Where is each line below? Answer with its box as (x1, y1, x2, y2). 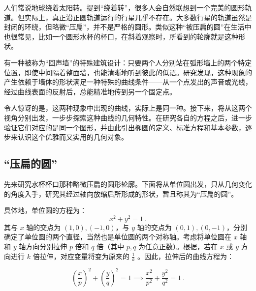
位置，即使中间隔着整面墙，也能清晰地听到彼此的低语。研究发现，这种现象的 (4, 67, 252, 77)
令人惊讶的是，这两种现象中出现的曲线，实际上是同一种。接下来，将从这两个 (4, 103, 252, 113)
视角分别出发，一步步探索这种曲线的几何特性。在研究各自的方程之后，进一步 (4, 112, 252, 122)
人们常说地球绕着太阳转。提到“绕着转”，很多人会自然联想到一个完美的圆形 (4, 2, 245, 12)
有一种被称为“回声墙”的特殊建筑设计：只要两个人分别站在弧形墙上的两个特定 (4, 57, 252, 67)
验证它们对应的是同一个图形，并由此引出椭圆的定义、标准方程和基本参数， (4, 122, 245, 132)
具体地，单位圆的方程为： (4, 205, 87, 215)
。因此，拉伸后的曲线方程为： (137, 251, 234, 261)
